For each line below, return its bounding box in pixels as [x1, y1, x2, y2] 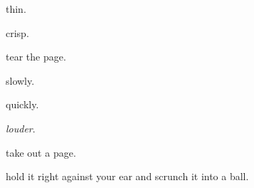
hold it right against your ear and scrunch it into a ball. [6, 169, 249, 184]
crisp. [6, 25, 29, 40]
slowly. [6, 73, 35, 88]
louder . [6, 120, 36, 135]
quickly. [6, 97, 39, 112]
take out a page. [6, 145, 76, 160]
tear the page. [6, 49, 66, 64]
